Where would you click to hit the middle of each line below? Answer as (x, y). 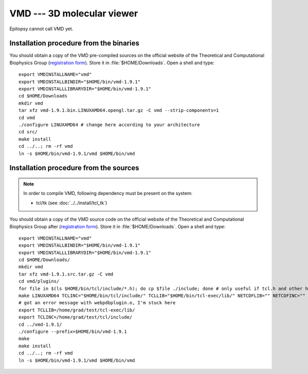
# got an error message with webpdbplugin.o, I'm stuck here (97, 303)
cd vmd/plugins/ (39, 281)
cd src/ (28, 132)
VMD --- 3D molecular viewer (74, 13)
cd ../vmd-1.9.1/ (40, 324)
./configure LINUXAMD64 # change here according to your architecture (109, 125)
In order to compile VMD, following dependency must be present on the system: (108, 193)
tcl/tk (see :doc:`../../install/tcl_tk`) (72, 203)
